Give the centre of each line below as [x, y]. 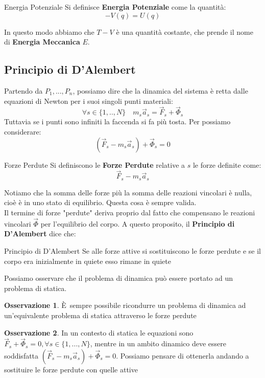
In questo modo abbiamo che [49, 31]
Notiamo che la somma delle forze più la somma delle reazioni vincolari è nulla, [128, 192]
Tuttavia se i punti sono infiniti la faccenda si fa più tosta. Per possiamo [117, 121]
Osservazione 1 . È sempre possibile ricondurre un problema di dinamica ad [125, 305]
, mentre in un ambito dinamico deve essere [158, 343]
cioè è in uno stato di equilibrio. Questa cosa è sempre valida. [100, 202]
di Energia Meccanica [42, 42]
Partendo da [23, 90]
